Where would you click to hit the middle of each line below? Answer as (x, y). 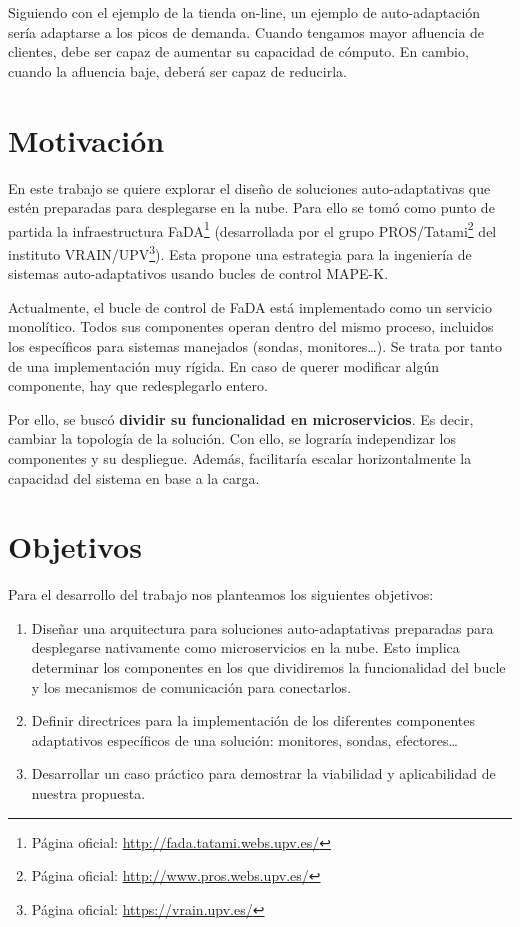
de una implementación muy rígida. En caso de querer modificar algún (223, 365)
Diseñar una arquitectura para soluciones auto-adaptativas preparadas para (262, 627)
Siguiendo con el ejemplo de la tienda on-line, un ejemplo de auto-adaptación (244, 12)
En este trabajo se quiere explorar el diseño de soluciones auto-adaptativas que (249, 187)
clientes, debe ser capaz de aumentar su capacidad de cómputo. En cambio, (238, 51)
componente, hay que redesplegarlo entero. (138, 385)
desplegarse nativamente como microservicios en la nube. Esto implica (245, 647)
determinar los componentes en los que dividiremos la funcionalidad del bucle (268, 667)
